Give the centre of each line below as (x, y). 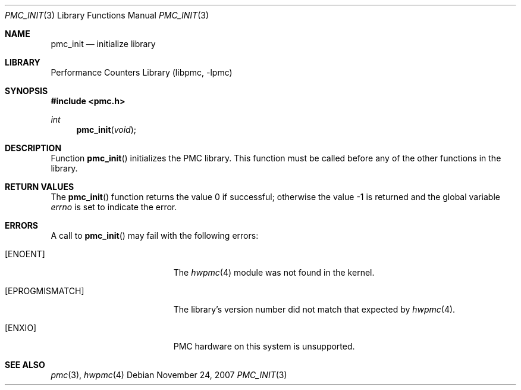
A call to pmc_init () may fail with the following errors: (155, 235)
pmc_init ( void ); (106, 130)
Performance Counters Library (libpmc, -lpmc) (142, 72)
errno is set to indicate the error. (114, 207)
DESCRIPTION (33, 148)
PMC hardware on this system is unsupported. (264, 346)
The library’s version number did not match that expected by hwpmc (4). (314, 309)
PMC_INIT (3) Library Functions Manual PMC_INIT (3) (107, 15)
